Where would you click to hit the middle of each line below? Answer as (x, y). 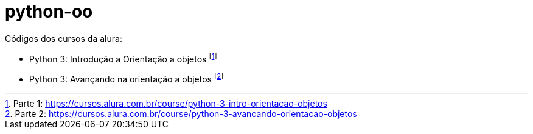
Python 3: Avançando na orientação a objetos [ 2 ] (127, 79)
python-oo (49, 12)
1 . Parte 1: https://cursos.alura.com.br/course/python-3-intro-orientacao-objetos (166, 104)
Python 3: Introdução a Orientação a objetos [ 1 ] (123, 58)
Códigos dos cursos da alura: (64, 38)
